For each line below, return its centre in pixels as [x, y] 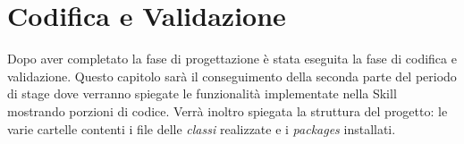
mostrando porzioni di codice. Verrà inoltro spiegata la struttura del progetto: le [228, 110]
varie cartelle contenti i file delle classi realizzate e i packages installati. [202, 128]
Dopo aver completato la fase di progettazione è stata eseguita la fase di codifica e [232, 59]
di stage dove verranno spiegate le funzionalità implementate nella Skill [202, 93]
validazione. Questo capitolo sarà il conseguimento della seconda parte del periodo [232, 76]
